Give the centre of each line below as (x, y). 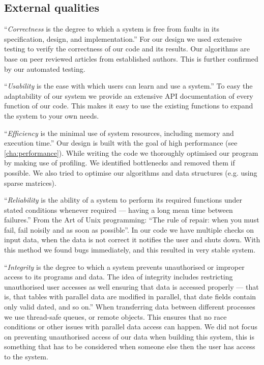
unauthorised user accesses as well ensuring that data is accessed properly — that (131, 286)
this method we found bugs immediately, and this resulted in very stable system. (130, 250)
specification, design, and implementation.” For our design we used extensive (123, 38)
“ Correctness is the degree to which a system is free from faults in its (112, 29)
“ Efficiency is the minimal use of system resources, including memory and (119, 133)
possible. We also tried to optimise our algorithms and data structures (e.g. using (131, 172)
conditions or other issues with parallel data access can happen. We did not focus (131, 327)
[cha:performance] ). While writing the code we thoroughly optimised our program (131, 152)
